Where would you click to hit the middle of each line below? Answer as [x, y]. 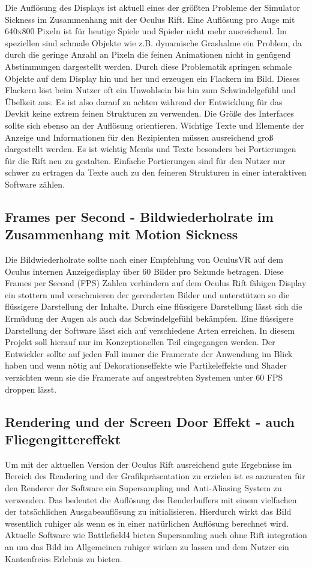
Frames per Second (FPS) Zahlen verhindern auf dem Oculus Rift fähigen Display [156, 283]
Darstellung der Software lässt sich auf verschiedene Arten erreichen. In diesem [150, 330]
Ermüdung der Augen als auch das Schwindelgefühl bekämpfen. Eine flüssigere [149, 318]
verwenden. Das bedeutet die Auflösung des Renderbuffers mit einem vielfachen [151, 499]
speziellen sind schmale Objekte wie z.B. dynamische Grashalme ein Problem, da [153, 42]
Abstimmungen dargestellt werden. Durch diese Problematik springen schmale [148, 66]
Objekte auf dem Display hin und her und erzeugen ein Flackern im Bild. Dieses [152, 78]
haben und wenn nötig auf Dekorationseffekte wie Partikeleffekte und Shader [146, 365]
